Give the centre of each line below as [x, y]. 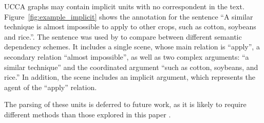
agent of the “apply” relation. [51, 87]
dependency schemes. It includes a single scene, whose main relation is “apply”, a [132, 47]
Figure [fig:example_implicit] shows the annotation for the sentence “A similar [129, 16]
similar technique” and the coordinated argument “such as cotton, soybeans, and [131, 67]
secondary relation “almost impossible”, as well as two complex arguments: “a [127, 56]
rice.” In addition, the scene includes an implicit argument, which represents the [130, 77]
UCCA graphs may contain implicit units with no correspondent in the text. [124, 6]
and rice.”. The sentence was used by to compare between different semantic [123, 36]
